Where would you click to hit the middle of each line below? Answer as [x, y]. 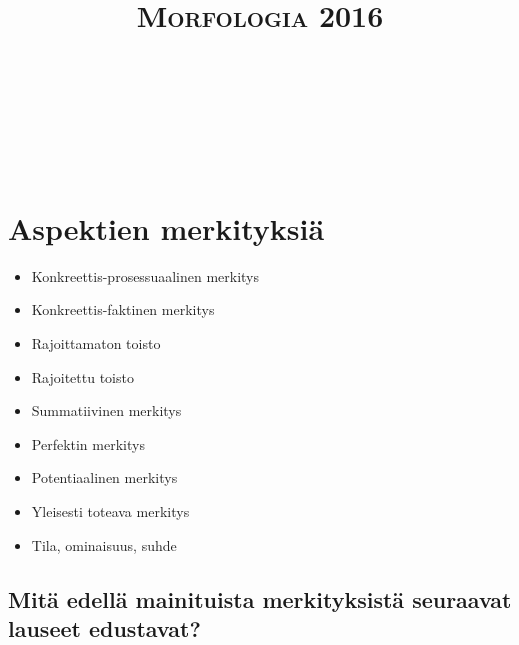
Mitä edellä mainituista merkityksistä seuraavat [260, 598]
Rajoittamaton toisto [96, 343]
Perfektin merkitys [88, 443]
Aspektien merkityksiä [166, 227]
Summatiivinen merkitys [106, 410]
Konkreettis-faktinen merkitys [123, 309]
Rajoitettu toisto [82, 376]
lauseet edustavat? [104, 628]
